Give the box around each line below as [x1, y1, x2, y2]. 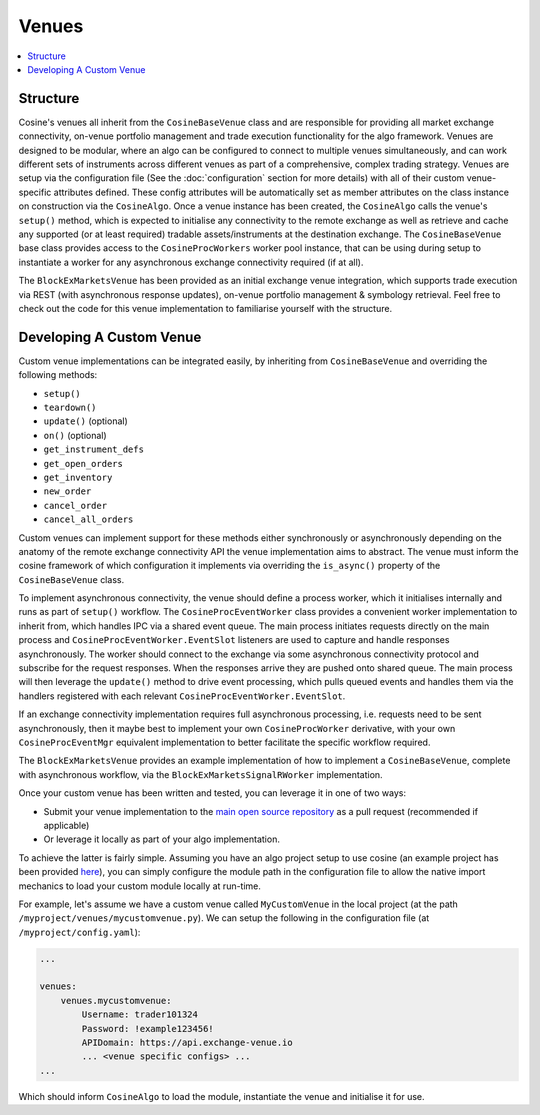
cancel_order [43, 500, 108, 511]
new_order [43, 486, 92, 497]
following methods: [18, 369, 98, 381]
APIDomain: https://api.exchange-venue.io [81, 1037, 294, 1048]
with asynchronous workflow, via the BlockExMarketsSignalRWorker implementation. [18, 768, 384, 780]
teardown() [43, 402, 97, 413]
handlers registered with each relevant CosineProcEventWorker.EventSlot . [18, 690, 346, 702]
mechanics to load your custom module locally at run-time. [18, 880, 262, 892]
